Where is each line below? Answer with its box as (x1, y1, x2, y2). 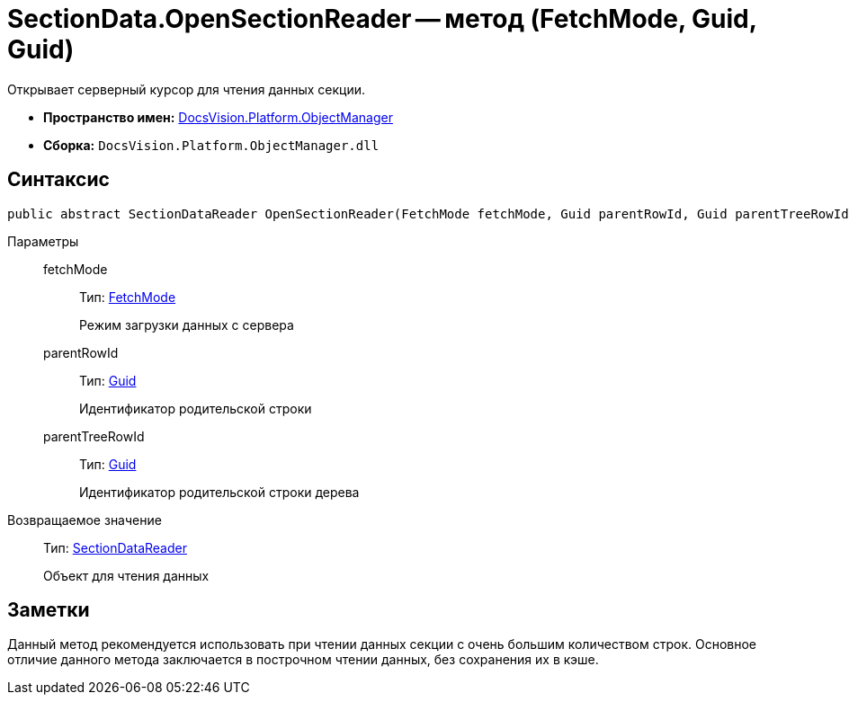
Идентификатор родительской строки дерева (79, 484, 360, 500)
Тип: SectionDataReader (43, 539, 187, 555)
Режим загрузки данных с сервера (79, 316, 294, 333)
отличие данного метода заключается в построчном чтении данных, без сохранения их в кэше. (7, 652, 599, 668)
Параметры (7, 233, 79, 249)
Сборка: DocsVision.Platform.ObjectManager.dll (43, 137, 380, 153)
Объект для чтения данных (43, 567, 210, 583)
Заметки (7, 599, 90, 622)
